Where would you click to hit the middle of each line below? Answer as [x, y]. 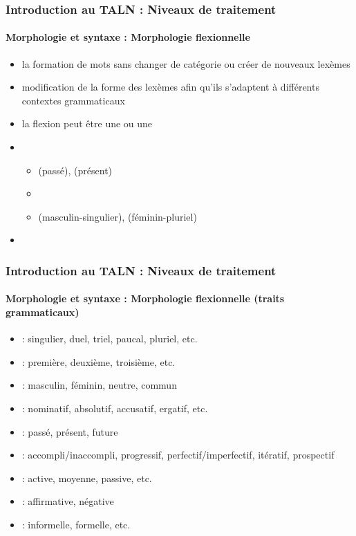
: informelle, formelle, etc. [76, 524]
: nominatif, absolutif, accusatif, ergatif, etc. [115, 408]
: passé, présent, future [70, 431]
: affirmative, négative [68, 501]
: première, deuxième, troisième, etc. [99, 361]
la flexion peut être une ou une [87, 123]
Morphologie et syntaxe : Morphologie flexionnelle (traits [145, 298]
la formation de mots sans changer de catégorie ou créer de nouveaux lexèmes [186, 63]
